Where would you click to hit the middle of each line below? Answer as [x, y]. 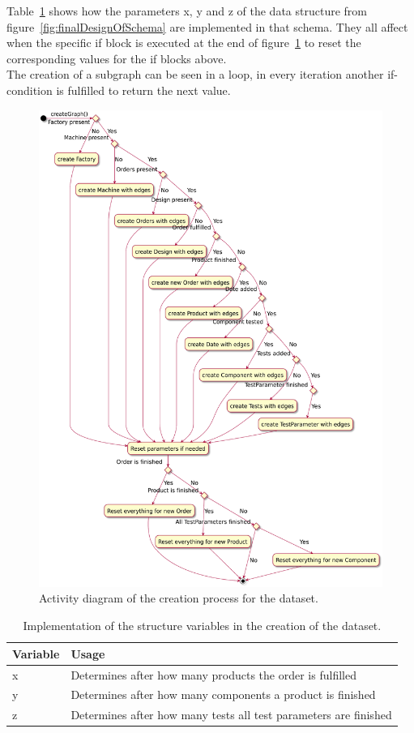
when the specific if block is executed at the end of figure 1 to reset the [184, 43]
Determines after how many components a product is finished [223, 694]
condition [30, 90]
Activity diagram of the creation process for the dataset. [179, 598]
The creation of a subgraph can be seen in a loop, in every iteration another [195, 74]
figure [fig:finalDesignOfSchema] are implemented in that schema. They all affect [207, 26]
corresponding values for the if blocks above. [117, 58]
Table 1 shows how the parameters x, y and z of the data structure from [187, 11]
